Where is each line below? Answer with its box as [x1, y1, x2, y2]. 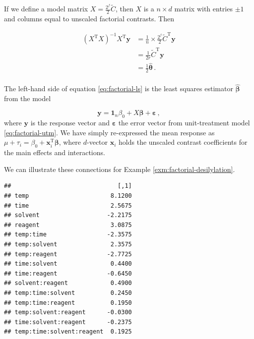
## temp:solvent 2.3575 [4, 241, 132, 248]
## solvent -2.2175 [4, 212, 132, 219]
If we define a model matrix [4, 3, 88, 14]
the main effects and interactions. [4, 147, 105, 158]
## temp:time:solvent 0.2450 [4, 289, 132, 296]
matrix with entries [174, 3, 233, 14]
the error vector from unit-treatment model [118, 117, 250, 128]
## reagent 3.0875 [4, 221, 132, 228]
